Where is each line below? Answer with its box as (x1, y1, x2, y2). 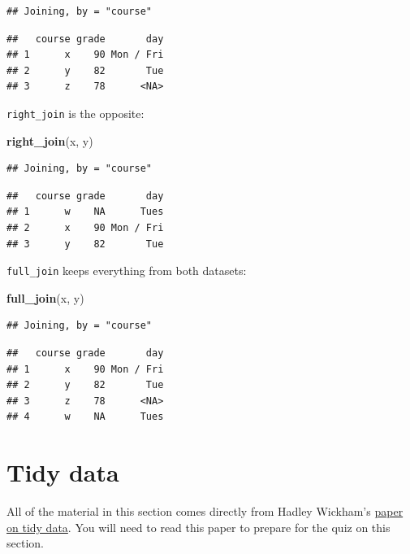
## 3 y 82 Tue (6, 238, 164, 250)
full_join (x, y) (6, 289, 84, 306)
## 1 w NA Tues (6, 206, 164, 218)
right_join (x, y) (6, 132, 93, 149)
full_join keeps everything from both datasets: (6, 262, 247, 279)
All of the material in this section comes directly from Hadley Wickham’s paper (6, 503, 404, 520)
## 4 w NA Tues (6, 411, 164, 423)
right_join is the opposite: (6, 104, 145, 121)
